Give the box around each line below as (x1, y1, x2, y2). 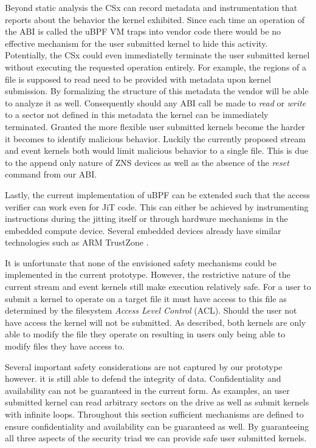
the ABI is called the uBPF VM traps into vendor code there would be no (5, 25, 281, 38)
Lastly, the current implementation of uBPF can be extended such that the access (5, 188, 311, 201)
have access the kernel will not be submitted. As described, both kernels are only (5, 315, 306, 328)
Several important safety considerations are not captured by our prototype (5, 360, 283, 373)
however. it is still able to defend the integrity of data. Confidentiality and (5, 372, 281, 385)
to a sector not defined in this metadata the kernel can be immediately (5, 108, 269, 121)
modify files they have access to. (5, 340, 125, 353)
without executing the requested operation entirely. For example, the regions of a (5, 60, 307, 73)
